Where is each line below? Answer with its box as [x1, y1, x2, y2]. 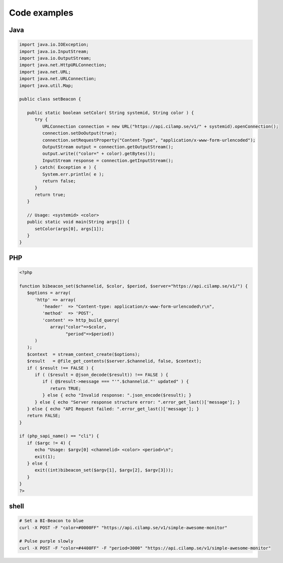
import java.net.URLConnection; [19, 76, 97, 81]
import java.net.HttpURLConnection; [19, 62, 107, 68]
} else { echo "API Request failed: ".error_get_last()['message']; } [27, 406, 199, 411]
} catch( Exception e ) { [35, 165, 97, 170]
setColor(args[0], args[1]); [35, 226, 104, 232]
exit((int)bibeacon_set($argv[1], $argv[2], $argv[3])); [35, 467, 174, 473]
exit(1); [35, 454, 56, 459]
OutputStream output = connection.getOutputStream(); [42, 144, 174, 150]
